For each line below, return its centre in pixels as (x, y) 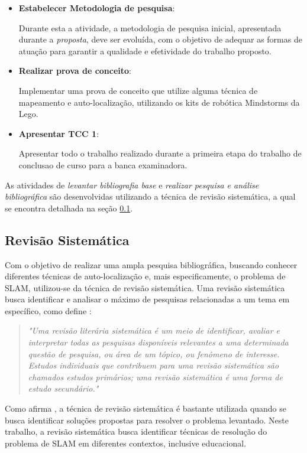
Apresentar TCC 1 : (59, 133)
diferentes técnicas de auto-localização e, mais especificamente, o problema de (145, 276)
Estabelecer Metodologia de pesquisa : (97, 8)
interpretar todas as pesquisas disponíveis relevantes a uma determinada (158, 342)
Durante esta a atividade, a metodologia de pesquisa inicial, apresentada (150, 27)
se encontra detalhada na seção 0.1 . (69, 208)
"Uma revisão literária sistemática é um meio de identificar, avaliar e (154, 330)
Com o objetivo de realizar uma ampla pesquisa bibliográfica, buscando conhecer (151, 264)
